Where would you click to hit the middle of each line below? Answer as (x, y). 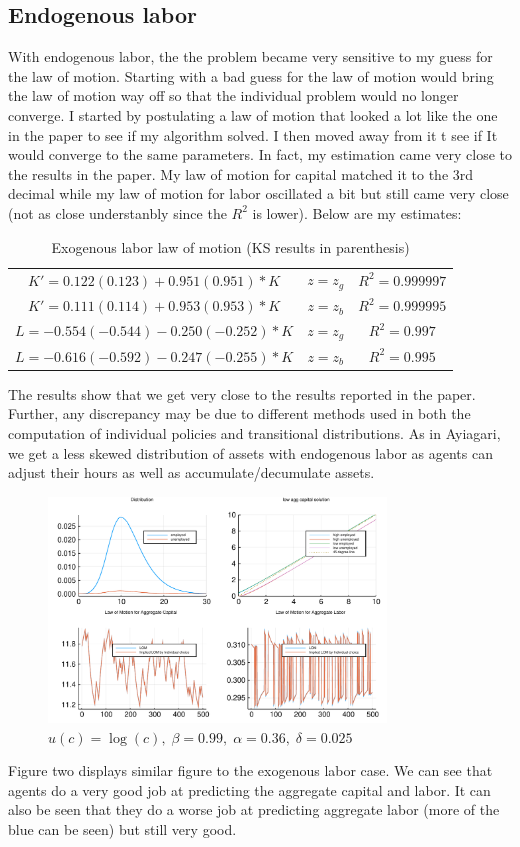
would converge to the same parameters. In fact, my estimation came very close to (260, 154)
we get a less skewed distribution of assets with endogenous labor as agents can (250, 452)
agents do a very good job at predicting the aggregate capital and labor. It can (249, 789)
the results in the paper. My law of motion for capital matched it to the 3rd (241, 173)
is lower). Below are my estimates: (357, 212)
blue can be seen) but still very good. (122, 828)
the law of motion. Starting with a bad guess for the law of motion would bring (251, 75)
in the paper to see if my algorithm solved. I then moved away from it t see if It (253, 134)
